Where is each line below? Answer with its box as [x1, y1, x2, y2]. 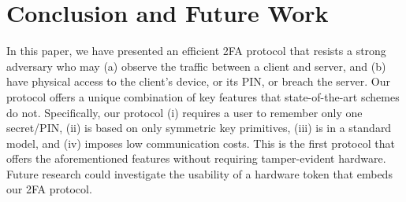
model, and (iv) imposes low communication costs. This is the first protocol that [6, 134, 395, 151]
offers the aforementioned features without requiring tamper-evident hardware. [6, 150, 386, 167]
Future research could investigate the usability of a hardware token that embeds [6, 165, 393, 182]
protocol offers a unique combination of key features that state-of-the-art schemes [6, 88, 400, 105]
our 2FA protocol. [6, 181, 92, 197]
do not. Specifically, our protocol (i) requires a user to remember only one [6, 104, 363, 120]
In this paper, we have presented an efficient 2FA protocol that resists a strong [6, 42, 386, 59]
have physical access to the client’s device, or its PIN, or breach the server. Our [6, 73, 390, 90]
